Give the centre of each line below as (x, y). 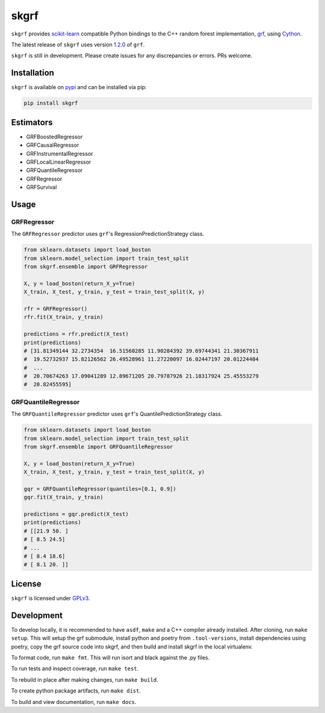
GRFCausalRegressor (53, 145)
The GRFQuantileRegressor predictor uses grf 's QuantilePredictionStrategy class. (117, 414)
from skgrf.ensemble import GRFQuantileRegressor (98, 446)
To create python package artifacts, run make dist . (76, 691)
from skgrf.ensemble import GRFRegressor (86, 267)
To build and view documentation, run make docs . (74, 702)
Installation (32, 73)
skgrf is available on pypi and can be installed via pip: (79, 87)
